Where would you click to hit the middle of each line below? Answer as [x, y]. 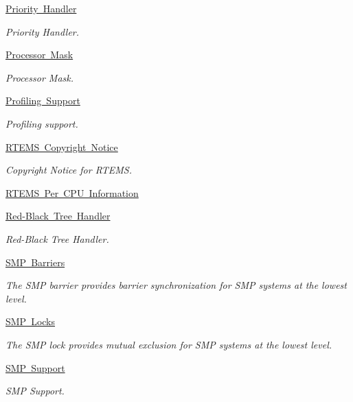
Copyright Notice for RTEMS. [69, 170]
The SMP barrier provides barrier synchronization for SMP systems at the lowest [176, 285]
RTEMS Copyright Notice [62, 146]
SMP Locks [31, 321]
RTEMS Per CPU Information [72, 192]
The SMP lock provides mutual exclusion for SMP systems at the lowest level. [169, 344]
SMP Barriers [35, 262]
